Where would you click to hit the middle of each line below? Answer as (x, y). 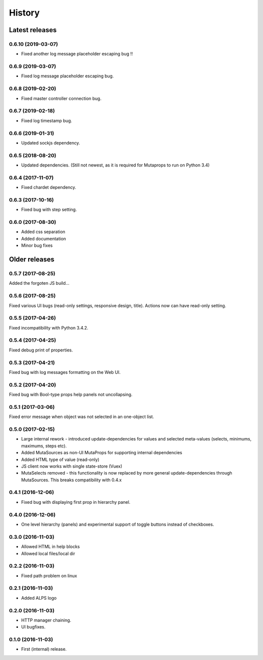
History (24, 13)
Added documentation (44, 238)
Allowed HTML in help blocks (50, 547)
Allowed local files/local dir (48, 553)
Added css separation (43, 232)
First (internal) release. (44, 649)
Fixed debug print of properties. (41, 350)
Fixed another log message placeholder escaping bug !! (77, 54)
